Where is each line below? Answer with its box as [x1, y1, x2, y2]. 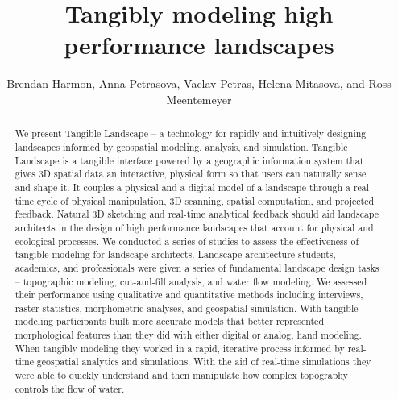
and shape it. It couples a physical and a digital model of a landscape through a [15, 180, 350, 193]
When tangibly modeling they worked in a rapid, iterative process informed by [15, 341, 345, 355]
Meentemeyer [166, 90, 232, 107]
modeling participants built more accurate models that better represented [15, 314, 325, 328]
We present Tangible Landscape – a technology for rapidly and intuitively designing [15, 127, 367, 140]
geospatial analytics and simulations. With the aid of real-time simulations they [36, 355, 371, 368]
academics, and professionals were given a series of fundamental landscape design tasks [15, 260, 379, 274]
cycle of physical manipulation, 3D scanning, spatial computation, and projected [36, 193, 375, 207]
